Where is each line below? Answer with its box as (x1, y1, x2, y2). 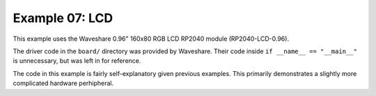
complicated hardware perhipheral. (13, 79, 114, 88)
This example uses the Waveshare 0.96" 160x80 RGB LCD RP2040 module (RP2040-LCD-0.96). (13, 35, 289, 43)
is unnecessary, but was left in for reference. (13, 57, 141, 65)
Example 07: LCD (13, 10, 113, 26)
